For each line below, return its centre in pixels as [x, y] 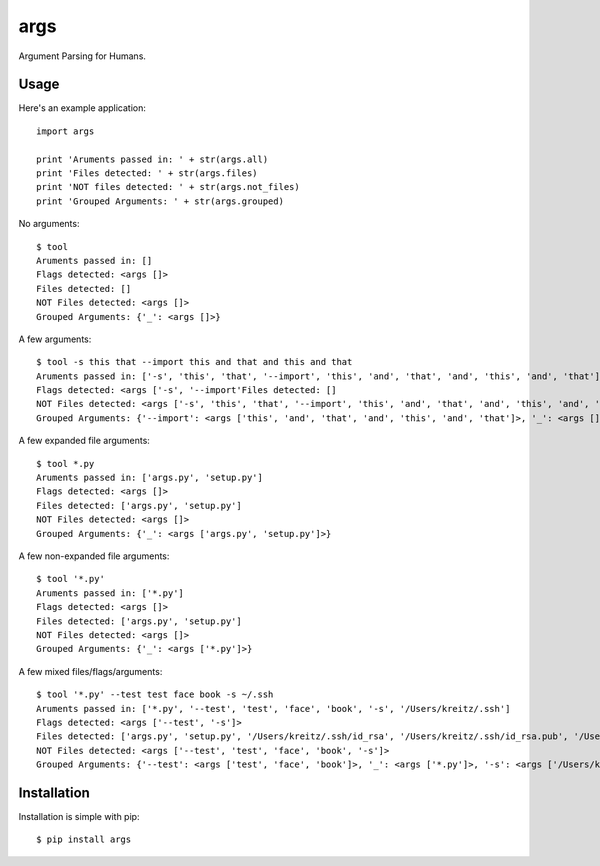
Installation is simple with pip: [79, 816]
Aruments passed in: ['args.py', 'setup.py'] [150, 478]
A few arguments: [55, 339]
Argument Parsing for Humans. [82, 56]
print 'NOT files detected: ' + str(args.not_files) [168, 187]
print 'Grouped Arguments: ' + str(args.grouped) [160, 201]
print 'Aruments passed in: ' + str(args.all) [152, 159]
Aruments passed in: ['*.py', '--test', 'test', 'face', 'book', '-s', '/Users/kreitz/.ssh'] [273, 708]
